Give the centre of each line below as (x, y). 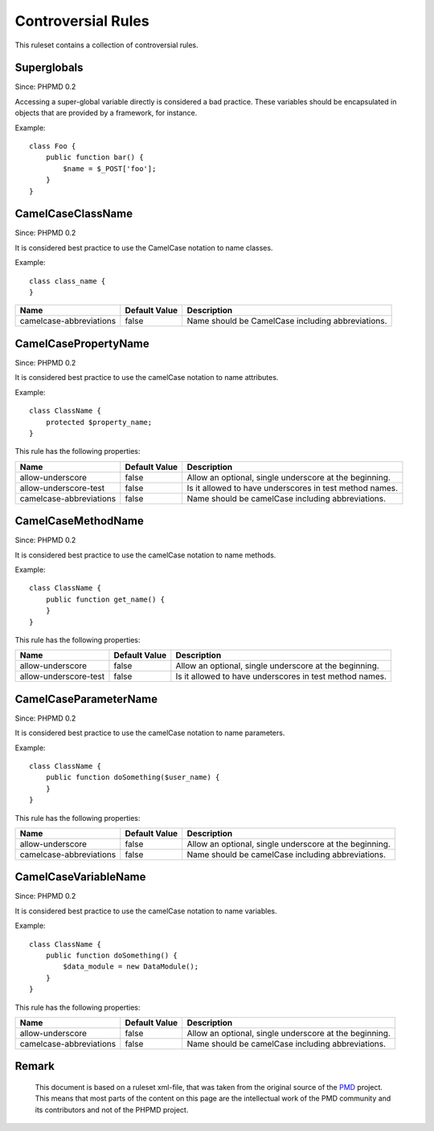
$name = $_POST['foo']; (110, 168)
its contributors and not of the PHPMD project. (112, 1109)
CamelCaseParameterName (86, 699)
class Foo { (53, 146)
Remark (35, 1066)
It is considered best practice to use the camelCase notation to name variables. (146, 911)
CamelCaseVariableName (80, 877)
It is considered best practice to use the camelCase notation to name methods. (145, 555)
